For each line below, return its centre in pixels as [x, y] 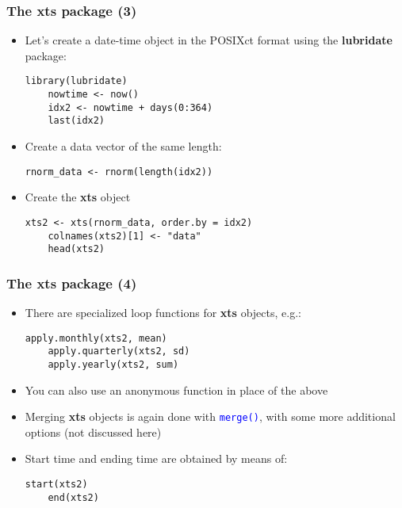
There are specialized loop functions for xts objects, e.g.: [163, 313]
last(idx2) [77, 121]
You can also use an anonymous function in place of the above [176, 390]
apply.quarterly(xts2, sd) [119, 351]
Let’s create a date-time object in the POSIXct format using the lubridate [209, 40]
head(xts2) [77, 249]
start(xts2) [56, 485]
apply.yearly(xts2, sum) [113, 364]
